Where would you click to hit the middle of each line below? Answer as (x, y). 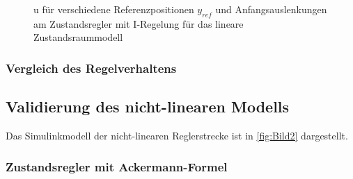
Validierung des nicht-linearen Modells (148, 106)
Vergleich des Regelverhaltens (91, 68)
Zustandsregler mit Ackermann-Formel (117, 166)
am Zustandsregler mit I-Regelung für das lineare (139, 23)
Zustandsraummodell (78, 37)
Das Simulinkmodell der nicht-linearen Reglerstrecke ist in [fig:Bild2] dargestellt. (177, 136)
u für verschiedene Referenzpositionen (114, 9)
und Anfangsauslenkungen (271, 9)
